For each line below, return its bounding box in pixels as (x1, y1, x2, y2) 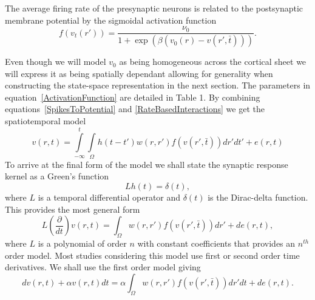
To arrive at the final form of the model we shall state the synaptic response (5, 158, 288, 170)
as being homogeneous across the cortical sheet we (119, 55, 307, 68)
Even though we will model (5, 55, 106, 68)
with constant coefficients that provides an (137, 236, 296, 249)
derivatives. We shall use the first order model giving (5, 261, 201, 273)
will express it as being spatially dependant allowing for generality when (5, 67, 273, 79)
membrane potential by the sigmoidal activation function (5, 13, 217, 26)
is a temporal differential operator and (38, 190, 181, 203)
